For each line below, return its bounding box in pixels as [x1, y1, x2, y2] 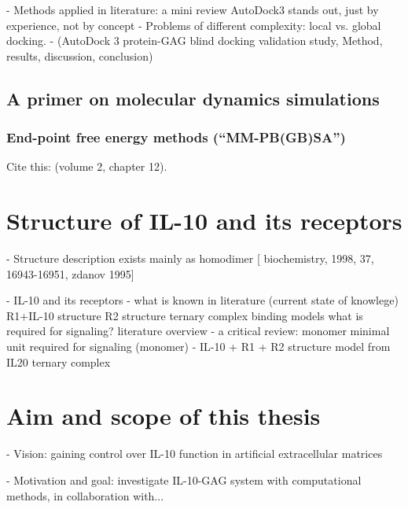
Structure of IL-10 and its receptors [6, 205, 402, 237]
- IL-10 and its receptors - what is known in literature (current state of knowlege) [6, 292, 399, 308]
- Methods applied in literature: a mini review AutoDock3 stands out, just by [6, 2, 379, 17]
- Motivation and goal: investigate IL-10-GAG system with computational [6, 471, 362, 488]
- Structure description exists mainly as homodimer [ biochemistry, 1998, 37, [6, 250, 374, 267]
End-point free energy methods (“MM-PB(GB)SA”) [6, 127, 346, 147]
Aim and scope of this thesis [6, 400, 321, 432]
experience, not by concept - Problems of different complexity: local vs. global [6, 17, 381, 33]
